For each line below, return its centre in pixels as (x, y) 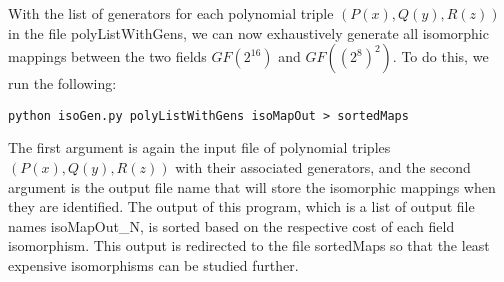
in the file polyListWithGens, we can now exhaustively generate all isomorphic (248, 32)
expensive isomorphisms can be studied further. (153, 265)
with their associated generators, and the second (323, 167)
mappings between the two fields (107, 56)
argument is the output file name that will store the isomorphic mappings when (252, 186)
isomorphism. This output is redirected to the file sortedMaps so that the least (249, 245)
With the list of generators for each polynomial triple (171, 13)
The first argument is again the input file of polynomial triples (199, 147)
